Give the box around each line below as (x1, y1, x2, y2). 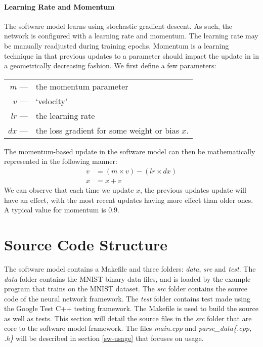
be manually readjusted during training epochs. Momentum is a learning (4, 40, 229, 51)
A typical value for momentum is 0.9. (4, 204, 119, 215)
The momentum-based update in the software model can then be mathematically (4, 146, 255, 156)
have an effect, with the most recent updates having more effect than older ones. (4, 194, 253, 205)
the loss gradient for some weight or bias (35, 124, 179, 136)
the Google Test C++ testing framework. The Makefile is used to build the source (4, 303, 259, 314)
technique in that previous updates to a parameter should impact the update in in (4, 50, 259, 61)
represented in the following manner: (4, 156, 117, 166)
